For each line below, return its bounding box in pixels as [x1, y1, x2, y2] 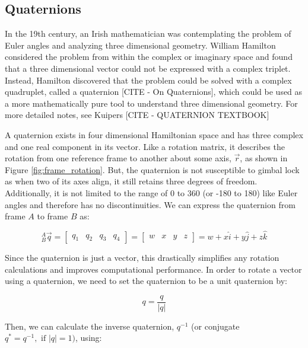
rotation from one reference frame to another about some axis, [5, 152, 231, 164]
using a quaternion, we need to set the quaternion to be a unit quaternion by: [5, 274, 287, 287]
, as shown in [240, 152, 288, 164]
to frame [37, 210, 68, 222]
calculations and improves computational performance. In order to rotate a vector [5, 263, 302, 275]
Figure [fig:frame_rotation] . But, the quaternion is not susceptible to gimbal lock [5, 163, 300, 175]
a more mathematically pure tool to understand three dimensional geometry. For [5, 97, 298, 109]
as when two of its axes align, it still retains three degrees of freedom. [5, 175, 258, 187]
